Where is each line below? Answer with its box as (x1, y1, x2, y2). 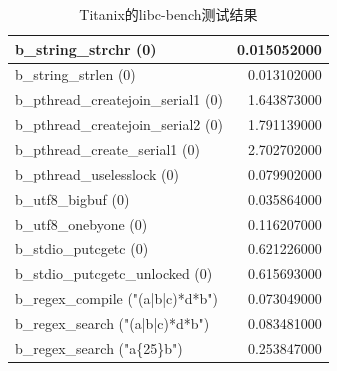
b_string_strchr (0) (15, 38, 157, 59)
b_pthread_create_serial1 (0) (15, 138, 200, 159)
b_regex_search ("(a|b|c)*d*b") (15, 312, 210, 333)
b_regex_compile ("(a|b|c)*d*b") (15, 288, 219, 309)
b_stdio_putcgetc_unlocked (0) (15, 263, 213, 284)
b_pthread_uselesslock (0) (15, 163, 179, 184)
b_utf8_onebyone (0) (15, 213, 148, 234)
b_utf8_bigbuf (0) (15, 188, 130, 209)
